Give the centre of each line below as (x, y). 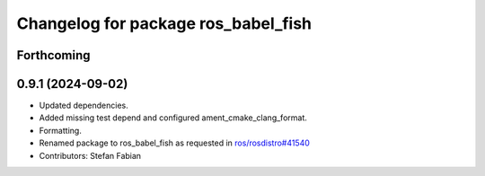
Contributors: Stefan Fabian (90, 155)
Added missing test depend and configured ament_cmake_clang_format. (173, 118)
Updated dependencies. (84, 106)
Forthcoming (53, 55)
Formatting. (61, 130)
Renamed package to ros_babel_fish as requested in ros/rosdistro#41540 (174, 143)
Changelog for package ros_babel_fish (164, 23)
